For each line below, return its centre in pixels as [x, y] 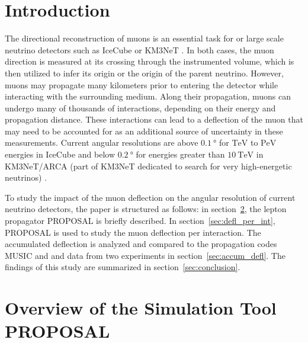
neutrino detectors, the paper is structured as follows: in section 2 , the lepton [146, 209]
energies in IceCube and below [60, 154]
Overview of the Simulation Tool [141, 308]
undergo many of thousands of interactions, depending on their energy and [140, 108]
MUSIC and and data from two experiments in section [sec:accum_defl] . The [145, 255]
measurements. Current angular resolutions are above [102, 142]
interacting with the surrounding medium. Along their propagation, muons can [148, 96]
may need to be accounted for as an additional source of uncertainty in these [144, 131]
